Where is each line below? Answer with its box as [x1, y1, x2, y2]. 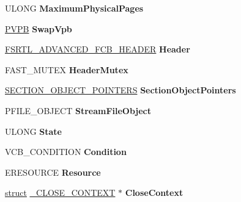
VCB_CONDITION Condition [5, 145, 127, 158]
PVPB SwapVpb [5, 22, 72, 35]
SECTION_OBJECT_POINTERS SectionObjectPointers [5, 84, 236, 96]
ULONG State [5, 124, 62, 137]
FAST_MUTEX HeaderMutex [5, 63, 128, 76]
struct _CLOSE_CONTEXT [5, 186, 116, 199]
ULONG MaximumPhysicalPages [5, 2, 144, 14]
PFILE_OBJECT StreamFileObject [5, 104, 152, 117]
